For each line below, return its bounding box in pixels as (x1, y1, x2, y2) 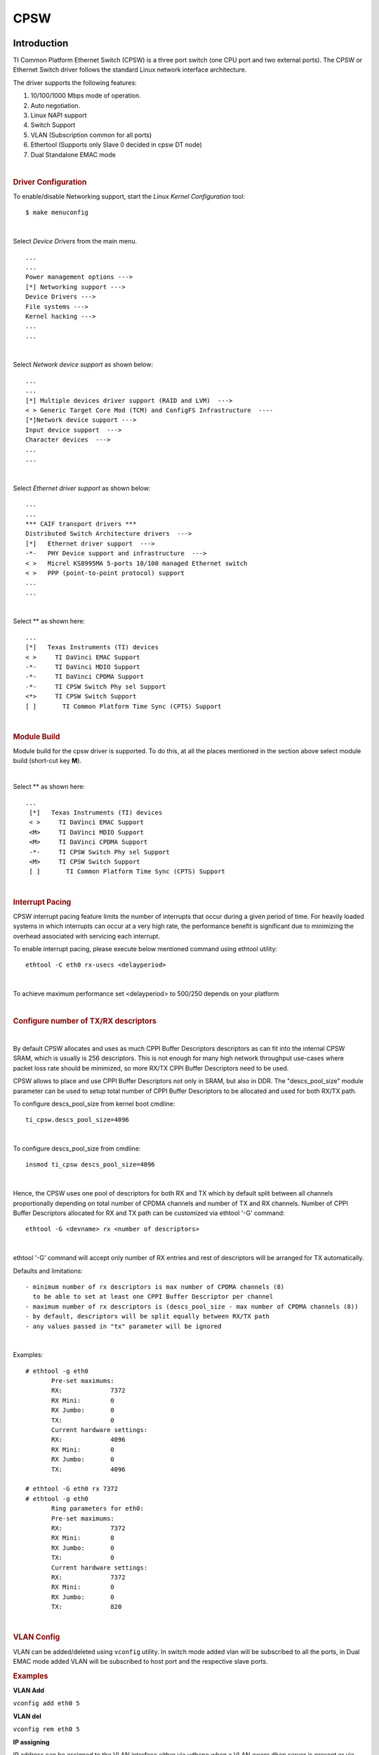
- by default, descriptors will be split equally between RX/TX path (25, 1313, 270, 1320)
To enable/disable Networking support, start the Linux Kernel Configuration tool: (13, 192, 246, 201)
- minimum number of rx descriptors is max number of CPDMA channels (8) (25, 1283, 285, 1291)
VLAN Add (13, 1686, 45, 1695)
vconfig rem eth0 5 (13, 1726, 80, 1733)
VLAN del (13, 1711, 41, 1720)
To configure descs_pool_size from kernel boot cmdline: (13, 1099, 175, 1108)
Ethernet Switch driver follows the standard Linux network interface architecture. (13, 65, 247, 74)
